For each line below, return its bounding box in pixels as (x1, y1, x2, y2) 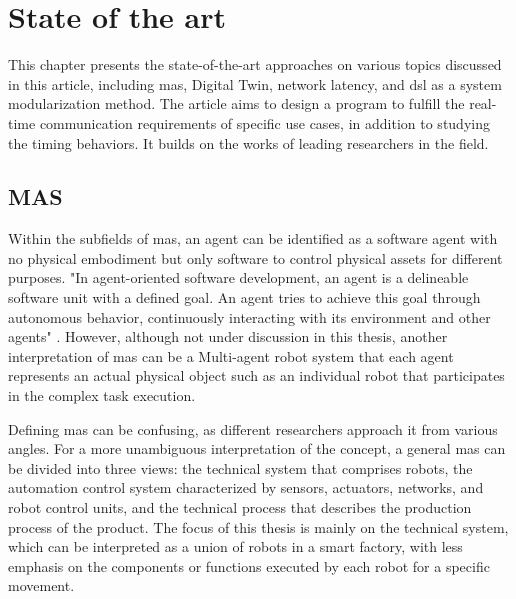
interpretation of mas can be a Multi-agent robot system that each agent (8, 345, 454, 366)
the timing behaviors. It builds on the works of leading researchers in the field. (8, 132, 489, 153)
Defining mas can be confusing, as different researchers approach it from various (8, 418, 498, 439)
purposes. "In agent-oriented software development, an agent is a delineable (8, 267, 469, 288)
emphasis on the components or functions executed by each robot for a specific (8, 555, 490, 576)
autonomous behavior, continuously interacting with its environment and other (8, 306, 491, 327)
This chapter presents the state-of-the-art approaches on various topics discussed (8, 54, 502, 75)
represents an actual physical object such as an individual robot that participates (8, 365, 505, 386)
